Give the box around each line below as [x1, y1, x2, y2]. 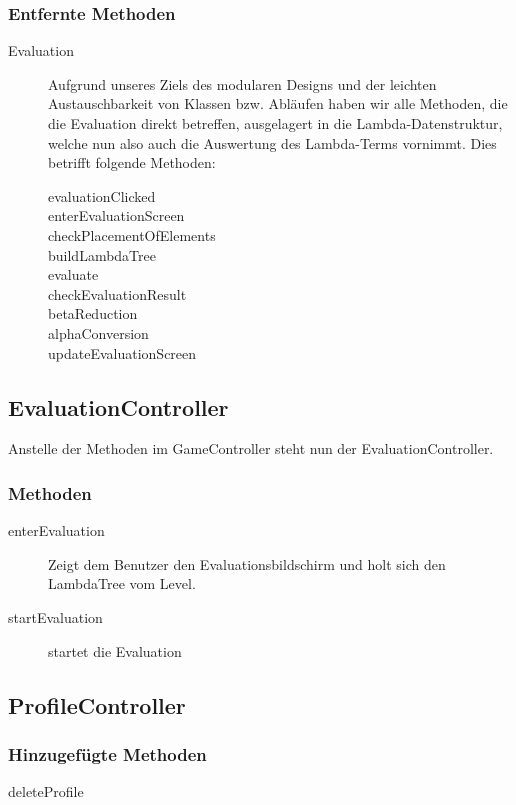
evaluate [48, 264, 99, 285]
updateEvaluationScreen [48, 342, 197, 363]
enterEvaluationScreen [48, 205, 185, 226]
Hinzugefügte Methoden [8, 741, 207, 766]
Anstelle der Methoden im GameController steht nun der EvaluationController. [8, 438, 494, 459]
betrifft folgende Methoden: [48, 152, 216, 173]
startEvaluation [8, 606, 103, 627]
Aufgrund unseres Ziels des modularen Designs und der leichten [48, 73, 437, 94]
